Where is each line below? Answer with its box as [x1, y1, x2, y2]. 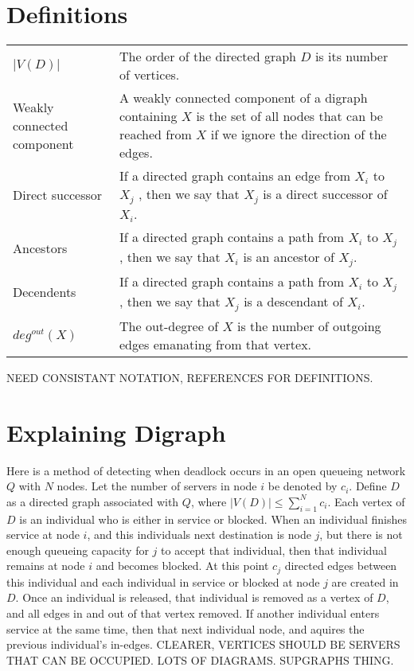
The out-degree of [119, 316, 219, 335]
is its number [314, 47, 389, 66]
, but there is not [319, 526, 403, 543]
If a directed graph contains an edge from [119, 166, 351, 185]
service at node [6, 526, 80, 543]
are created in [331, 573, 399, 590]
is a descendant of [244, 291, 343, 310]
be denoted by [268, 478, 338, 494]
